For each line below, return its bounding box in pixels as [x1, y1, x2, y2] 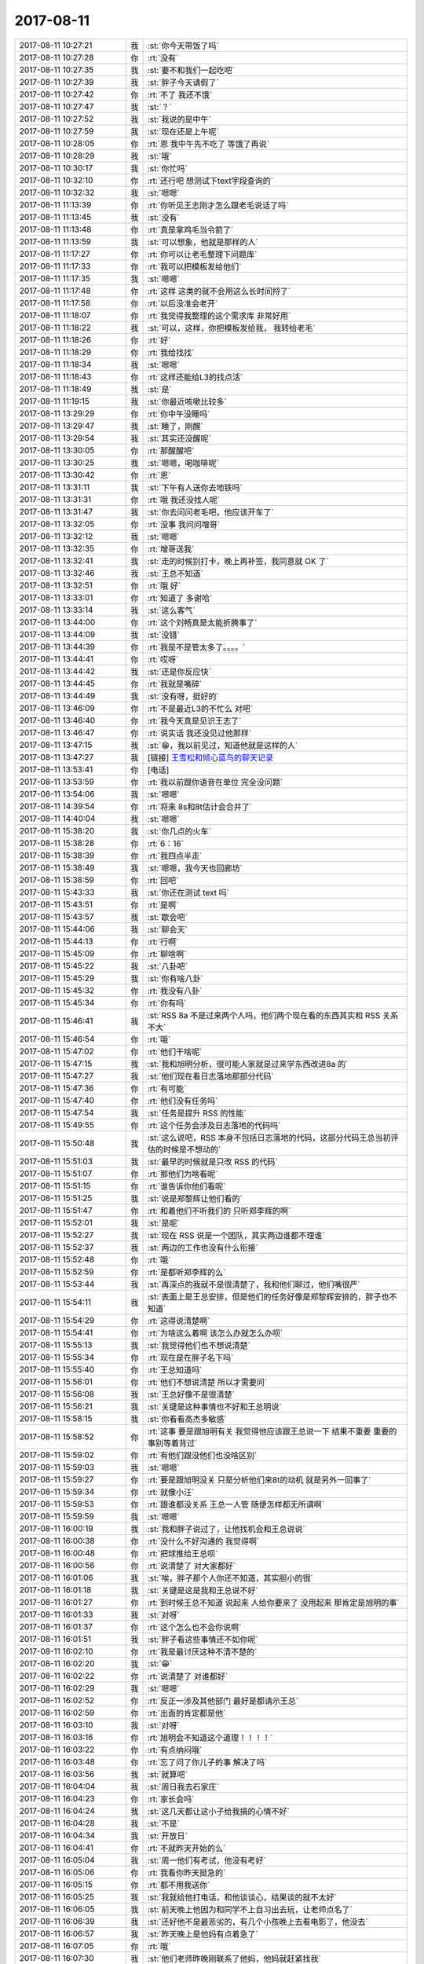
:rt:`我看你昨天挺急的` [147, 1867, 226, 1878]
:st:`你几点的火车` [147, 826, 211, 837]
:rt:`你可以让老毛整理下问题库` [147, 248, 258, 259]
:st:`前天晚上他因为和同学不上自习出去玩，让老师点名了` [147, 1904, 353, 1915]
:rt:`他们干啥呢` [147, 1046, 203, 1057]
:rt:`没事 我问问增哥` [147, 518, 221, 529]
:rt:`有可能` [147, 1083, 187, 1094]
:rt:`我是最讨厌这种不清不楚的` [147, 1646, 258, 1657]
